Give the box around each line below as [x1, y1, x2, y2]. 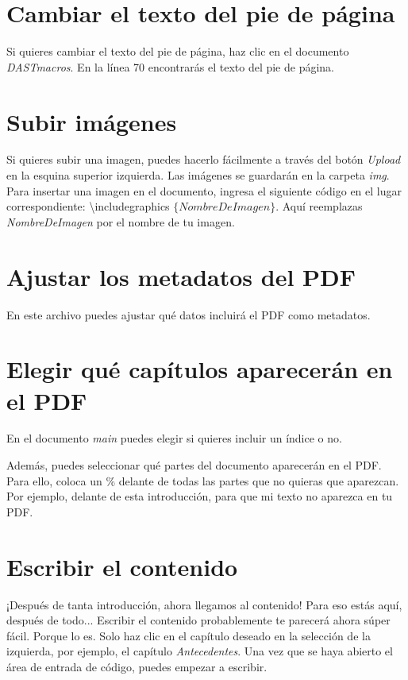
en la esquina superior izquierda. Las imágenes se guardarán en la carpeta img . [6, 167, 390, 184]
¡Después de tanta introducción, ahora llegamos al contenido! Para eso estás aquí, [6, 596, 402, 612]
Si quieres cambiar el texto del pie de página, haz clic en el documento [6, 43, 349, 60]
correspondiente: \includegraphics [6, 198, 170, 214]
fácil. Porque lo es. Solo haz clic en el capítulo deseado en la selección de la [6, 627, 371, 643]
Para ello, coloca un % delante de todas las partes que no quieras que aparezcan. [6, 472, 399, 489]
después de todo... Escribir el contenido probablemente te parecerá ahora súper [6, 612, 391, 628]
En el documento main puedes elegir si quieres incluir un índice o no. [6, 430, 342, 446]
